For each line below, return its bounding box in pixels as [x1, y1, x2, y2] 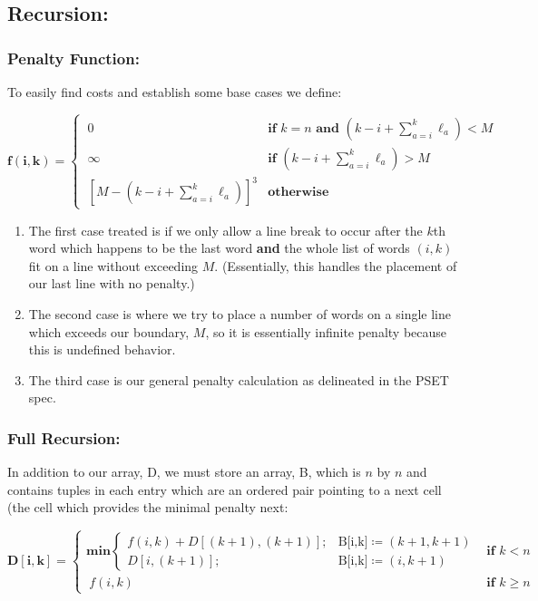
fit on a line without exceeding [28, 256, 199, 275]
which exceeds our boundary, [28, 322, 190, 341]
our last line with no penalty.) [28, 274, 195, 293]
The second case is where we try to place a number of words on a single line [28, 305, 451, 324]
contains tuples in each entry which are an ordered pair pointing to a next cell [7, 480, 442, 499]
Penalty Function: [7, 46, 140, 69]
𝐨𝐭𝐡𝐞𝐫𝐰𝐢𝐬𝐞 [268, 186, 329, 199]
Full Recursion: [7, 426, 121, 449]
